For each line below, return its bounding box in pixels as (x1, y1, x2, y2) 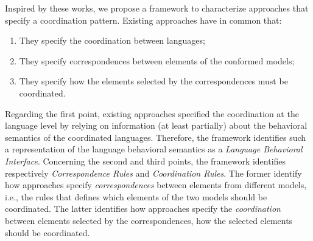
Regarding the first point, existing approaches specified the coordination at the (5, 107, 299, 120)
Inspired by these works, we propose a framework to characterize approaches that (5, 2, 309, 14)
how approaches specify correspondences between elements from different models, (5, 178, 307, 191)
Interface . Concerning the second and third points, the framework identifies (5, 154, 286, 167)
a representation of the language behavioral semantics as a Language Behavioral (5, 143, 303, 155)
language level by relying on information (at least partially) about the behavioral (5, 119, 308, 132)
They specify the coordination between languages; (19, 34, 205, 47)
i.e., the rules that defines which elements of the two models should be (5, 190, 267, 203)
